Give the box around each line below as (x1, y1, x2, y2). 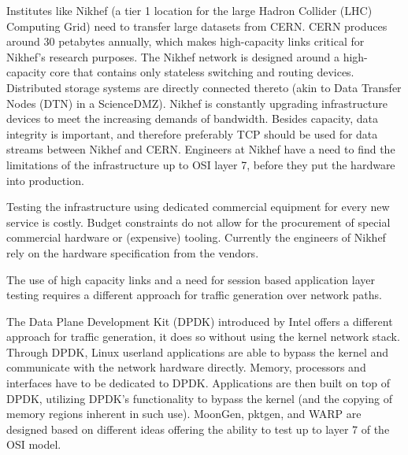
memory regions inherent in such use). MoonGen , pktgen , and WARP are (6, 405, 362, 422)
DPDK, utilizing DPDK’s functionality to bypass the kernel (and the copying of (6, 390, 392, 406)
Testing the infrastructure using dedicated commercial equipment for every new (6, 198, 390, 215)
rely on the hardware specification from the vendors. (6, 244, 259, 261)
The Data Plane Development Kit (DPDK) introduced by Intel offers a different (6, 313, 393, 329)
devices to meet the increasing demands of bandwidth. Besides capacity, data (6, 110, 378, 127)
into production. (6, 172, 84, 188)
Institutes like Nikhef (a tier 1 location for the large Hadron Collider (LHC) (6, 2, 373, 18)
